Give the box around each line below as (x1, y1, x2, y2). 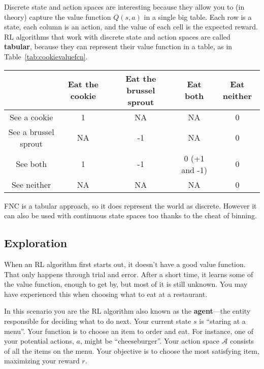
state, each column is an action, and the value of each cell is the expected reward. (4, 21, 258, 32)
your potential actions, (4, 336, 74, 346)
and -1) (181, 163, 207, 176)
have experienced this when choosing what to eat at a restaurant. (4, 288, 208, 299)
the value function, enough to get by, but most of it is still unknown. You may (4, 279, 248, 289)
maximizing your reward (4, 355, 80, 366)
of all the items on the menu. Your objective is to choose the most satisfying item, (4, 345, 259, 356)
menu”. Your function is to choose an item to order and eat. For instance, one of (4, 325, 253, 336)
